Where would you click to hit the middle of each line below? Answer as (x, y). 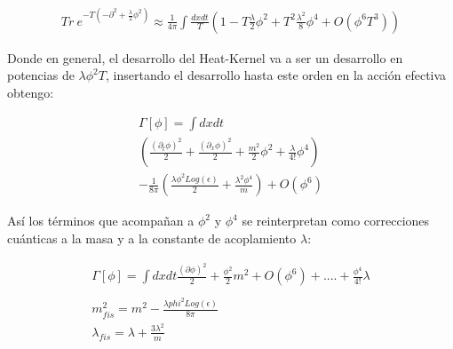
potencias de (41, 75)
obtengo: (31, 92)
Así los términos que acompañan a (101, 221)
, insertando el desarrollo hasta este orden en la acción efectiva (276, 75)
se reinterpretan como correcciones (336, 221)
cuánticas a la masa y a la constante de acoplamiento (152, 238)
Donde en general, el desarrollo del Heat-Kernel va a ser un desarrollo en (205, 57)
